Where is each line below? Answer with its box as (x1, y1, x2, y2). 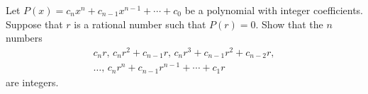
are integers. (6, 74, 59, 89)
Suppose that (6, 16, 63, 31)
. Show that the (255, 16, 323, 31)
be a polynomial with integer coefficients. (184, 3, 363, 17)
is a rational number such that (74, 16, 206, 31)
